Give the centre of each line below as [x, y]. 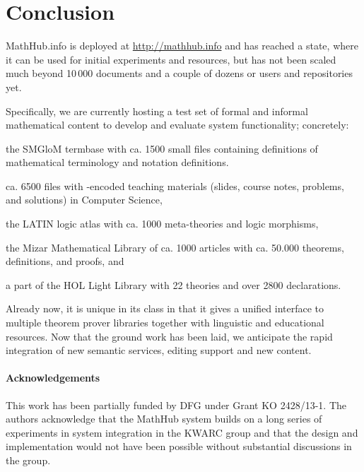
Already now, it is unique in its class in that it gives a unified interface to [165, 308]
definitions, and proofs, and [65, 261]
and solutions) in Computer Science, [84, 200]
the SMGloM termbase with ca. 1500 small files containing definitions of [162, 148]
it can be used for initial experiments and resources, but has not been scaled [171, 59]
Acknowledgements [53, 378]
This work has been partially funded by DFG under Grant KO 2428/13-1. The [176, 405]
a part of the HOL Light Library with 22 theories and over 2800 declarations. [174, 284]
